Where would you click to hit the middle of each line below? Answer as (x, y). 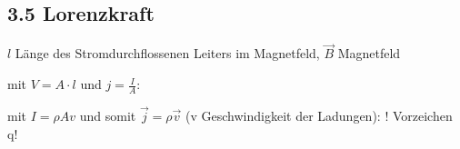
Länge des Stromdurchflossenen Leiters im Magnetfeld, (167, 53)
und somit (108, 116)
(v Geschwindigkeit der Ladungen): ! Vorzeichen (319, 116)
